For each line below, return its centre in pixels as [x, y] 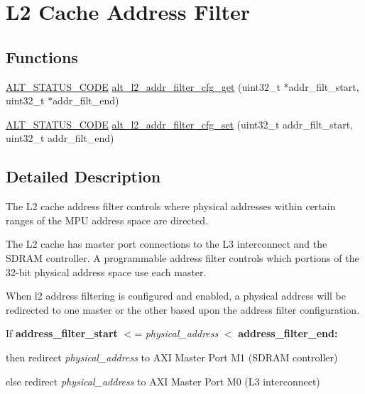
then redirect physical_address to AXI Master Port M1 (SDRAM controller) [172, 357]
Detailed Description [83, 176]
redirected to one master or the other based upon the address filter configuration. [183, 309]
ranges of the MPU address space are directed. [107, 220]
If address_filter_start [62, 333]
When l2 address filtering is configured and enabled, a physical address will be [176, 296]
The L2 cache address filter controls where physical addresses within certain [171, 206]
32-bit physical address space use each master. [106, 272]
